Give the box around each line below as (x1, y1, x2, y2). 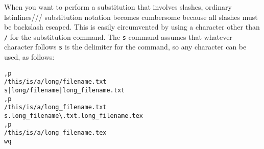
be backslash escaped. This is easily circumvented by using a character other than (4, 21, 260, 32)
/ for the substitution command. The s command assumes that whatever (4, 31, 232, 42)
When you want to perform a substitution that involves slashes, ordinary (4, 2, 232, 12)
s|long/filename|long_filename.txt (4, 87, 125, 94)
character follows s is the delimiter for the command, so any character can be (4, 41, 247, 52)
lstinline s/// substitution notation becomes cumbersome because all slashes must (4, 11, 258, 22)
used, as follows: (4, 52, 55, 62)
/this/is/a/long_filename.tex (4, 129, 107, 137)
